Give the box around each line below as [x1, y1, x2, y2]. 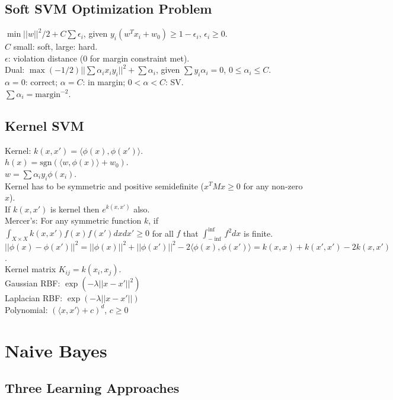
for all [152, 227, 174, 239]
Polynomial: [5, 303, 48, 315]
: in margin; [82, 76, 126, 88]
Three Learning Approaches [5, 379, 180, 397]
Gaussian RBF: [5, 277, 60, 289]
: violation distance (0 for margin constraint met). [8, 51, 190, 64]
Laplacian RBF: [5, 292, 63, 304]
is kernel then [50, 202, 100, 215]
